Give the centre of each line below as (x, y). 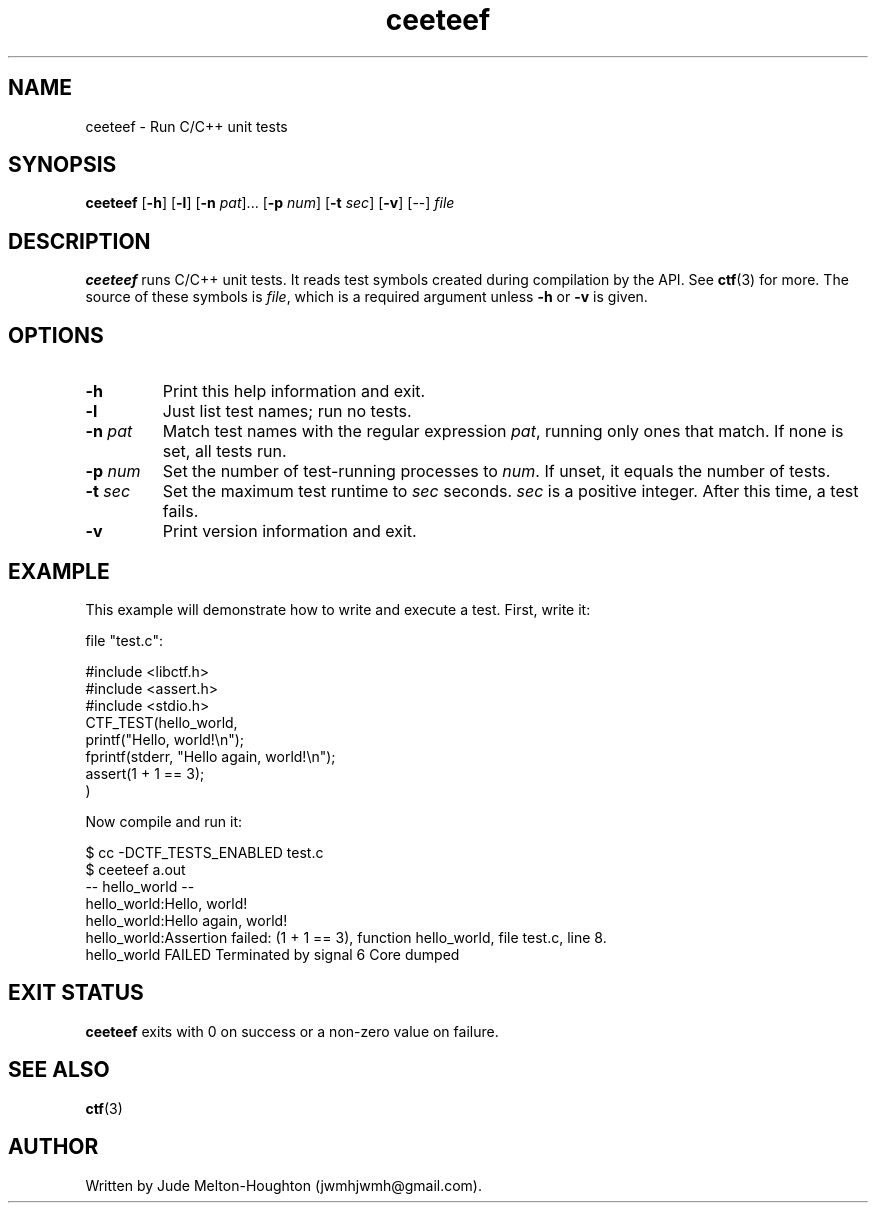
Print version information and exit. (289, 531)
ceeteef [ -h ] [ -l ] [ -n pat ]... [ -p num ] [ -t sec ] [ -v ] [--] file (270, 203)
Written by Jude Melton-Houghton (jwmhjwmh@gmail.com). (284, 1185)
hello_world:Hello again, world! (186, 920)
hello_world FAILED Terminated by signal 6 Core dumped (272, 954)
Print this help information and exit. (294, 391)
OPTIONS (56, 335)
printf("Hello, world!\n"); (165, 739)
